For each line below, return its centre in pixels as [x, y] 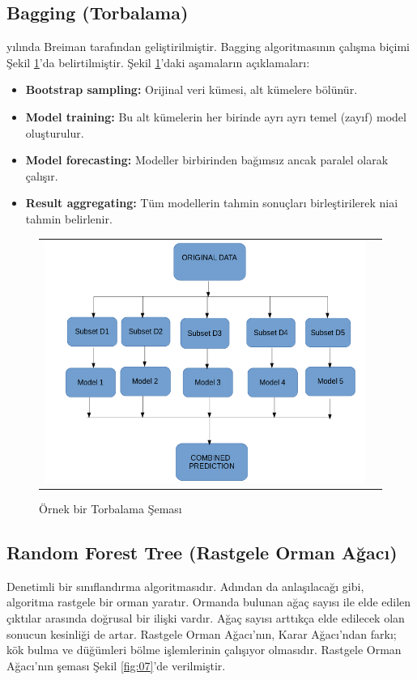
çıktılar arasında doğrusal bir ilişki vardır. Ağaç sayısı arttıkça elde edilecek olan [206, 618]
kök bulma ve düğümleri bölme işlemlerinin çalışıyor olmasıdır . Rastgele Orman [204, 650]
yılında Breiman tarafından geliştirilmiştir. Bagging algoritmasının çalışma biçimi [208, 47]
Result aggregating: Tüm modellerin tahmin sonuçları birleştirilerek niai [212, 203]
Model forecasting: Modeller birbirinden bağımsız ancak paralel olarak [207, 160]
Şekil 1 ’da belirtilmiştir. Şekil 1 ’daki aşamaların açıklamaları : [158, 62]
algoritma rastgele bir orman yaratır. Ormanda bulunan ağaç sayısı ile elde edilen [209, 602]
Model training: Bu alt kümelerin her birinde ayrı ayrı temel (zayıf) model [216, 116]
